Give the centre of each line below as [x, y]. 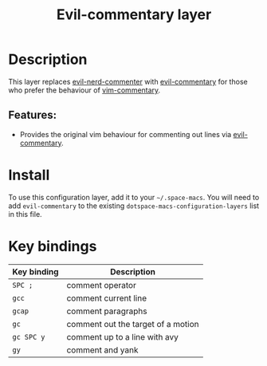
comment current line [107, 298]
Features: [33, 115]
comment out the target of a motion [133, 324]
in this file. [25, 214]
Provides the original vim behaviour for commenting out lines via [126, 134]
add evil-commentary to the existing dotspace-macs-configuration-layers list [134, 206]
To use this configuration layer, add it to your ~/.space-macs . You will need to [134, 197]
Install [29, 175]
